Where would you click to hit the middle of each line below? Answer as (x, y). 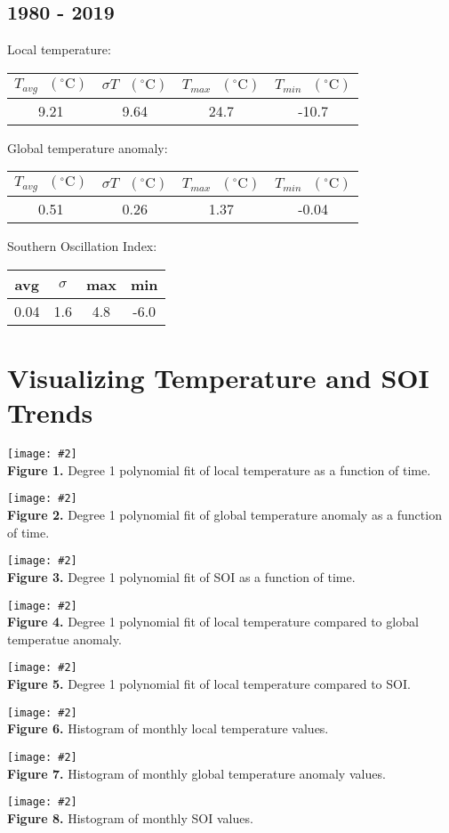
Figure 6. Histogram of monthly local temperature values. (168, 728)
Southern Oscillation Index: (82, 246)
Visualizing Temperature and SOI (218, 378)
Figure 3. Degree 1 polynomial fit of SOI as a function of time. (181, 576)
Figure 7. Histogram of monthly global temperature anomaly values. (196, 773)
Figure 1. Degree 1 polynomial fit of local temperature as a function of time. (219, 469)
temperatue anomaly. (64, 639)
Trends (50, 412)
